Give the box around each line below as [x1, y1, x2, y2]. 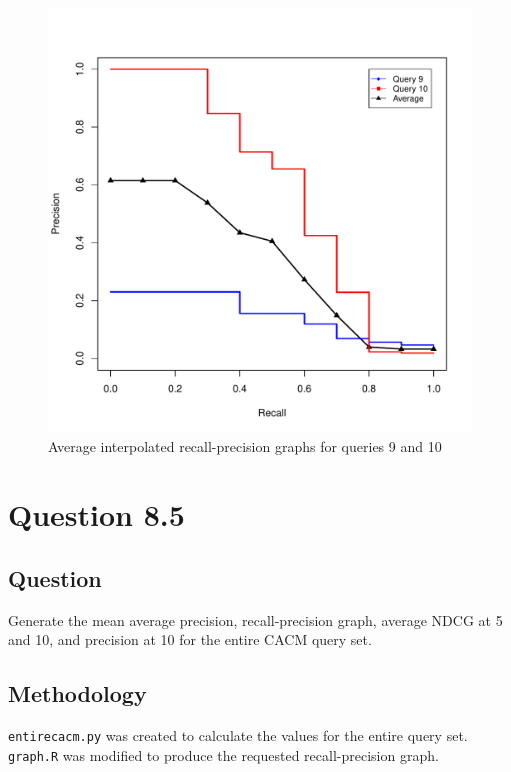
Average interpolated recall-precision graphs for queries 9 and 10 [48, 435, 442, 456]
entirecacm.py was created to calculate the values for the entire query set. [8, 725, 468, 746]
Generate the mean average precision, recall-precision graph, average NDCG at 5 [8, 609, 503, 630]
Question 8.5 [8, 494, 185, 535]
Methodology [8, 678, 147, 709]
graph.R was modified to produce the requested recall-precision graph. [8, 744, 439, 765]
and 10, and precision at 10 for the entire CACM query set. [8, 629, 372, 650]
